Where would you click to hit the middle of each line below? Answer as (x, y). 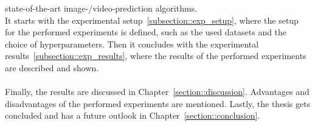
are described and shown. (52, 67)
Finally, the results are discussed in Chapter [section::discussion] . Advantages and (157, 92)
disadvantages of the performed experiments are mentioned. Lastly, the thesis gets (158, 103)
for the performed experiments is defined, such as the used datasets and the (146, 32)
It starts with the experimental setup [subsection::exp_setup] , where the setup (152, 20)
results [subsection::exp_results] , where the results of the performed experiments (156, 56)
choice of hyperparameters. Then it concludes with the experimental (132, 44)
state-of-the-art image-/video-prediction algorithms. (101, 8)
